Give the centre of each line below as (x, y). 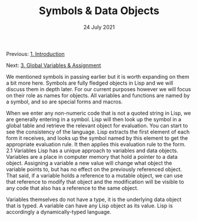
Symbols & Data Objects (99, 11)
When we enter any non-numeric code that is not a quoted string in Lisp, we (98, 113)
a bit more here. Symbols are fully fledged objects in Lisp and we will (90, 83)
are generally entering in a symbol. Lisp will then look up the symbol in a (94, 119)
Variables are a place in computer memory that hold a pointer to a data (92, 156)
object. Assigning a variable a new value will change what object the (89, 163)
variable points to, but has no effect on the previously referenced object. (94, 169)
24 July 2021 (99, 27)
